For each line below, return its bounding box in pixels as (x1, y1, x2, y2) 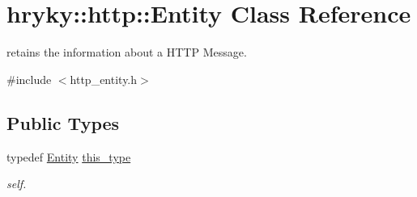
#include (6, 70, 52, 87)
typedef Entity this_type (6, 148, 131, 165)
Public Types (6, 110, 120, 135)
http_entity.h (70, 70, 138, 87)
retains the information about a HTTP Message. (6, 44, 247, 61)
